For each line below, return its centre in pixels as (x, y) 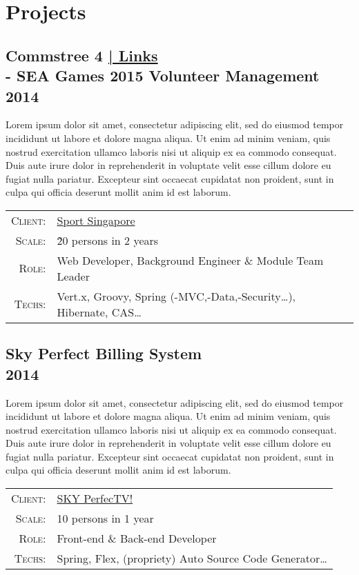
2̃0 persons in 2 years (108, 240)
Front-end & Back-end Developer (137, 538)
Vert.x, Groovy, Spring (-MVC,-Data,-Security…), (176, 296)
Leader (73, 276)
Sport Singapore (96, 220)
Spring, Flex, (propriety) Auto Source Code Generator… (192, 558)
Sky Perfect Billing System (104, 353)
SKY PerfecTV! (95, 498)
